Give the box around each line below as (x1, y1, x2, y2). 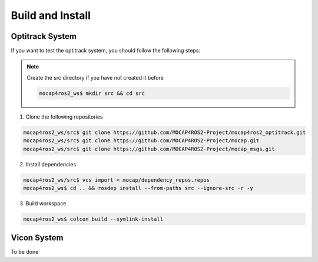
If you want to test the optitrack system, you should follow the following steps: (11, 47, 200, 54)
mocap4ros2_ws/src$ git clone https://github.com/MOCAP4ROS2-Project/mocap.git (23, 137, 260, 144)
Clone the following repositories (25, 113, 103, 120)
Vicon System (11, 233, 64, 243)
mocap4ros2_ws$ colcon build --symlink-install (23, 215, 163, 222)
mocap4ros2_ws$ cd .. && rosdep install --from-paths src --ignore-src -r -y (23, 185, 253, 191)
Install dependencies (25, 161, 77, 168)
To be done (11, 248, 39, 256)
